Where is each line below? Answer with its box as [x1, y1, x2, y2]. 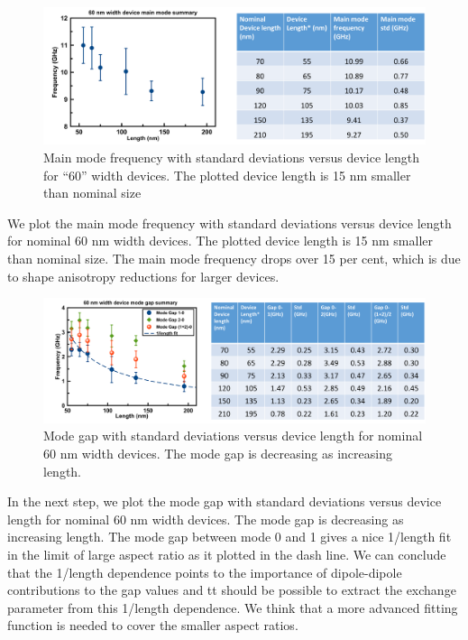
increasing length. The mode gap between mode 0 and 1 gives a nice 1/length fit [7, 527, 452, 546]
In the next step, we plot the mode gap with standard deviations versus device [7, 492, 442, 511]
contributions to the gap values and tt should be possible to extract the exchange [7, 580, 456, 599]
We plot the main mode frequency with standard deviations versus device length [7, 213, 452, 232]
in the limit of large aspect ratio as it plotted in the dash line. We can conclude [7, 544, 446, 563]
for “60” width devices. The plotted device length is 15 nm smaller [43, 165, 411, 184]
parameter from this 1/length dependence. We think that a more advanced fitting [7, 598, 458, 617]
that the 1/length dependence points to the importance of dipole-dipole [7, 562, 402, 581]
